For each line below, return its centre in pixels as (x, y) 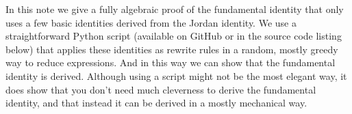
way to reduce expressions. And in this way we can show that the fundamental (171, 62)
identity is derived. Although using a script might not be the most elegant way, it (176, 75)
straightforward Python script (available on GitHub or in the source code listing (174, 36)
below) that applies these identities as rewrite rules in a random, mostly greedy (172, 49)
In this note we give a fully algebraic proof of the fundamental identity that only (175, 9)
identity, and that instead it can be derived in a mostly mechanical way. (156, 103)
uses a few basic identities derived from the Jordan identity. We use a (151, 22)
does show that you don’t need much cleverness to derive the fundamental (161, 89)
